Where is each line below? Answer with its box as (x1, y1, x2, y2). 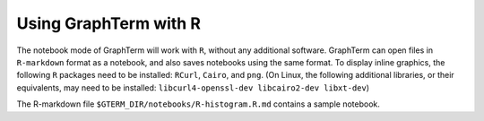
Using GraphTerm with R (16, 13, 202, 33)
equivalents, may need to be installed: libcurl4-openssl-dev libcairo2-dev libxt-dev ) (16, 82, 370, 93)
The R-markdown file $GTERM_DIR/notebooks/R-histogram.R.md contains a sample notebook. (16, 99, 380, 109)
